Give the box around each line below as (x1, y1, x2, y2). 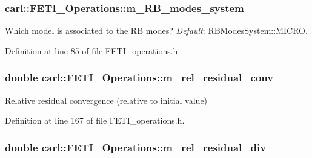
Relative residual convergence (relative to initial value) (5, 93, 208, 106)
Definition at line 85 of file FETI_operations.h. (5, 44, 181, 57)
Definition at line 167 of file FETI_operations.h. (5, 114, 185, 127)
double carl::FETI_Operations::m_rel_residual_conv (5, 70, 274, 85)
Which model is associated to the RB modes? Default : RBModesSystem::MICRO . (5, 24, 308, 37)
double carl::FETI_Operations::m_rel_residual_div (5, 139, 267, 154)
